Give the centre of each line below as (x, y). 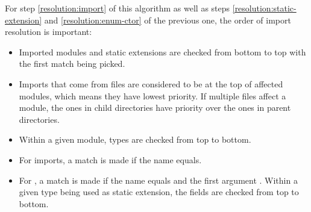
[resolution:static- (264, 8)
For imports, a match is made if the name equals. (110, 159)
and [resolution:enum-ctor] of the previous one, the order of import (168, 20)
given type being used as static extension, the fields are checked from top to (159, 192)
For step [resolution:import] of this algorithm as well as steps (118, 8)
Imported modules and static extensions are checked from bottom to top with (162, 51)
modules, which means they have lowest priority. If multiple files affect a (152, 95)
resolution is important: (49, 32)
